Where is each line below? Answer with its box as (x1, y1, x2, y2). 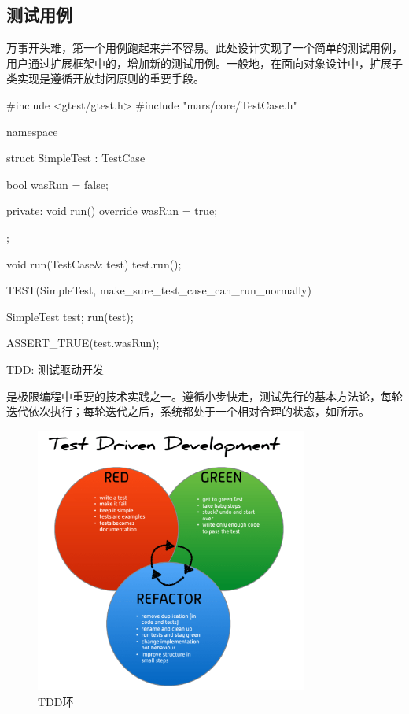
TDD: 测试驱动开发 (6, 361, 105, 377)
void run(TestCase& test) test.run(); (6, 255, 182, 272)
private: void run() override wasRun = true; (6, 202, 218, 219)
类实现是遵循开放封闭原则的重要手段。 (6, 70, 204, 87)
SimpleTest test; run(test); (6, 308, 134, 324)
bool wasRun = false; (6, 176, 109, 192)
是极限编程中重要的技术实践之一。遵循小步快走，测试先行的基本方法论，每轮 (6, 387, 403, 404)
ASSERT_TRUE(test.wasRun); (6, 335, 160, 351)
